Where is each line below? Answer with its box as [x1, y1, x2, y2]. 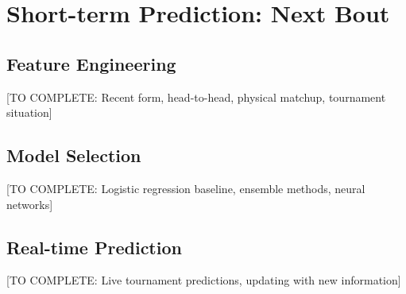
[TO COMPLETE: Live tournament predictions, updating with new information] [6, 272, 401, 288]
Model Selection [6, 143, 141, 168]
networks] [6, 195, 53, 212]
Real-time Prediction [6, 234, 182, 259]
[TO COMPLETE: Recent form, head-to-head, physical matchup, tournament [6, 88, 386, 105]
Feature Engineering [6, 51, 176, 75]
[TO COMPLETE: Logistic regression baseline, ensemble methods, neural [6, 180, 365, 196]
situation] [6, 104, 52, 121]
